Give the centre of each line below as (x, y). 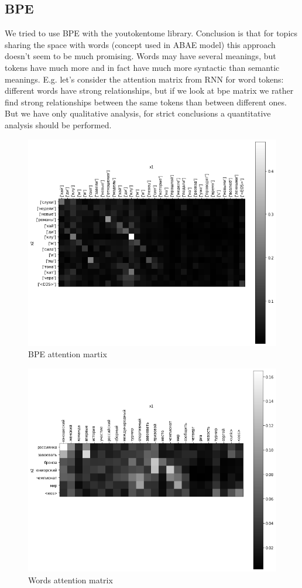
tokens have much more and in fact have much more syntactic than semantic (142, 67)
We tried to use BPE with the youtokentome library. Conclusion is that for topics (151, 33)
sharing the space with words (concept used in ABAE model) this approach (140, 44)
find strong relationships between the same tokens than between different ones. (146, 102)
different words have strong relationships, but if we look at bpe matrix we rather (149, 90)
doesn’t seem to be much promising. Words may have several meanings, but (140, 56)
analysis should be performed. (58, 124)
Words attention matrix (71, 580)
